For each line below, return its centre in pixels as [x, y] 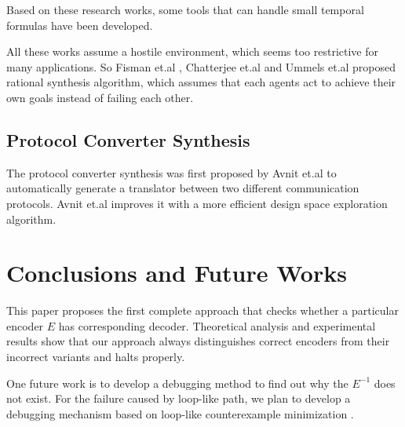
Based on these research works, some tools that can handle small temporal [185, 9]
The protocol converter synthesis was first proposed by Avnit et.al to [171, 172]
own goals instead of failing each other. [100, 97]
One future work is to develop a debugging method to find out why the [177, 383]
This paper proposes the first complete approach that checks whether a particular [202, 310]
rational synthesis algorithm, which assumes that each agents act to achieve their [201, 82]
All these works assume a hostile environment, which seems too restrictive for [193, 51]
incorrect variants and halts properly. [96, 357]
